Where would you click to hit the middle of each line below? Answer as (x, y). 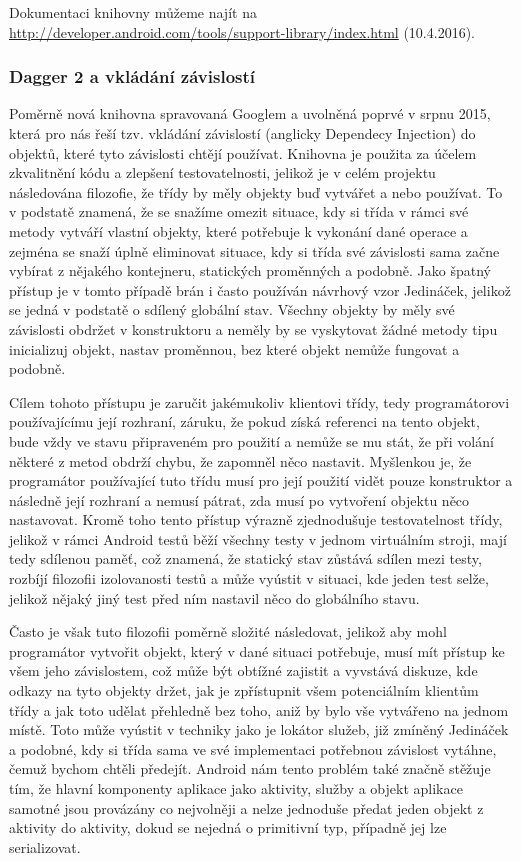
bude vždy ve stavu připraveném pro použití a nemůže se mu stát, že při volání (251, 440)
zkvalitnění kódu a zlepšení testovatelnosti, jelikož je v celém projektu (222, 172)
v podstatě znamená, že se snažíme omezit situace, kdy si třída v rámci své (239, 211)
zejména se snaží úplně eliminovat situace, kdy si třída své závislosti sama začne (254, 250)
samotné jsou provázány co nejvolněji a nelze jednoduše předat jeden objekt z (246, 807)
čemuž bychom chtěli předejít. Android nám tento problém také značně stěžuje (250, 768)
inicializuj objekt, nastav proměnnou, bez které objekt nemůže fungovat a (234, 348)
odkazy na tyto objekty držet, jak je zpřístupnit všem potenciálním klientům (244, 690)
